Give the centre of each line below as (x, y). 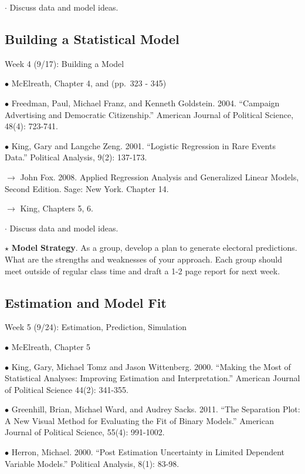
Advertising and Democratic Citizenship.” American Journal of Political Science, (149, 114)
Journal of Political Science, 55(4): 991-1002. (85, 432)
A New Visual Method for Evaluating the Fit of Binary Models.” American (139, 420)
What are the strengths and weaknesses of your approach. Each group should (143, 259)
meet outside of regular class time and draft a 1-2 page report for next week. (143, 270)
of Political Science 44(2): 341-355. (67, 389)
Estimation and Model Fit (86, 302)
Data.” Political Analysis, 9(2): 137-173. (76, 157)
